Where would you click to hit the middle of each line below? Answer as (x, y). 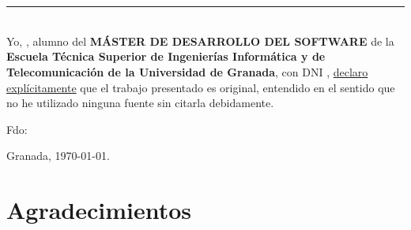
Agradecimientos (99, 210)
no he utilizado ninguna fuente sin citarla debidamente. (140, 103)
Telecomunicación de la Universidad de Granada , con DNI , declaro (187, 71)
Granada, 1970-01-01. (58, 156)
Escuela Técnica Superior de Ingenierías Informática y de (166, 56)
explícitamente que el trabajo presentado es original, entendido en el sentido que (201, 87)
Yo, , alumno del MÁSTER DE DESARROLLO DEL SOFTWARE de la (200, 41)
